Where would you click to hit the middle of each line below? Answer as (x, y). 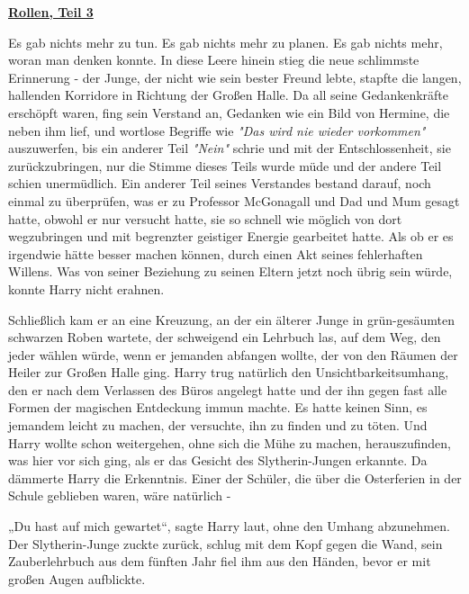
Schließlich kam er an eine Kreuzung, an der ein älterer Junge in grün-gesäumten (231, 319)
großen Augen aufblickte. (77, 578)
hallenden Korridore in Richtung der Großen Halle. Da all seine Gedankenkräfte (228, 95)
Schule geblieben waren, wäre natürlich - (120, 495)
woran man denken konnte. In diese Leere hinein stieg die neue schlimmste (214, 60)
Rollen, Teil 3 (51, 12)
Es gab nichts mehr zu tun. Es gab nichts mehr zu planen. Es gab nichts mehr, (225, 42)
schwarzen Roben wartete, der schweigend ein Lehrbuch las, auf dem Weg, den (225, 337)
